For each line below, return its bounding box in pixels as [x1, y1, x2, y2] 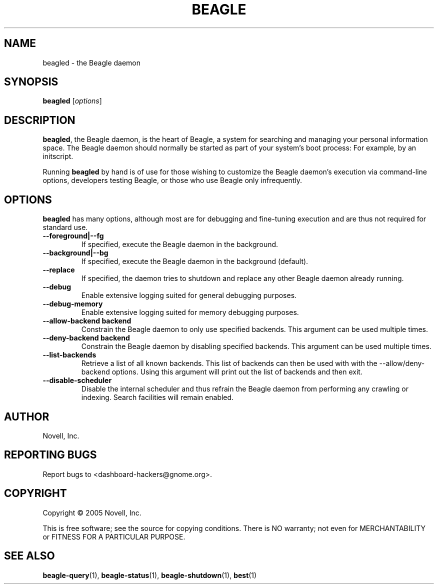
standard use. [42, 223, 88, 232]
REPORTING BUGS [4, 448, 97, 461]
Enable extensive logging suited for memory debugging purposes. [81, 308, 299, 317]
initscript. [42, 152, 73, 161]
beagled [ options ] [42, 96, 102, 105]
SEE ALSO [4, 549, 55, 562]
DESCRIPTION [4, 113, 75, 126]
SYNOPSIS [4, 75, 58, 88]
